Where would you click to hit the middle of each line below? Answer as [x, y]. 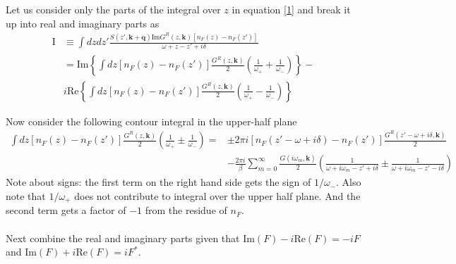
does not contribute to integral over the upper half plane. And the [217, 196]
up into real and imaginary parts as [83, 23]
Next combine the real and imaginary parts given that [123, 238]
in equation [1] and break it [291, 9]
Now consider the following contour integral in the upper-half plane [151, 121]
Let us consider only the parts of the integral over [113, 9]
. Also [349, 182]
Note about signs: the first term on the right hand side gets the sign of [158, 182]
